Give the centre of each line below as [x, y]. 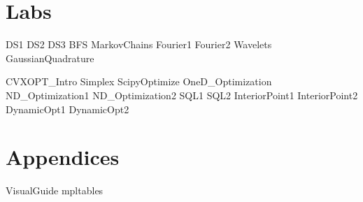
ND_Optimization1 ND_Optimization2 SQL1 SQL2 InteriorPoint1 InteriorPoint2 [182, 95]
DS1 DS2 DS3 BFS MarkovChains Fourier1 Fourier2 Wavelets [139, 44]
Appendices [63, 157]
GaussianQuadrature [50, 58]
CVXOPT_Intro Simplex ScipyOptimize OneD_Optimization [139, 81]
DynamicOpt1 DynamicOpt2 [67, 109]
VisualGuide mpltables [55, 190]
